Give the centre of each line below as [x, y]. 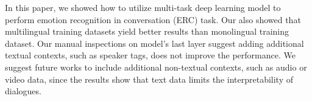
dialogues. [23, 91]
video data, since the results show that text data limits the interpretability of [149, 79]
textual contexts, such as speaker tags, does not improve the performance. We [150, 55]
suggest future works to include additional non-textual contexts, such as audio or [156, 67]
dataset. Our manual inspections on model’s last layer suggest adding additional [154, 43]
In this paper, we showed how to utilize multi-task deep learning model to [143, 7]
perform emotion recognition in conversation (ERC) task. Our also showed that [153, 19]
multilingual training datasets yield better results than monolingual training [147, 31]
